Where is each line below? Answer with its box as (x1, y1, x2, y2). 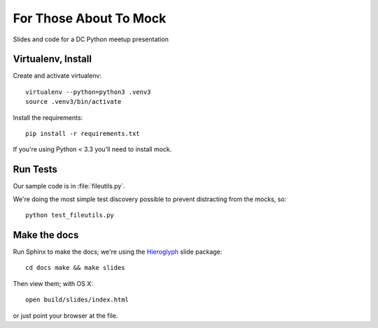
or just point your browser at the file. (13, 311, 118, 320)
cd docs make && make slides (25, 264, 125, 272)
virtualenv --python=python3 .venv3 (25, 88, 151, 96)
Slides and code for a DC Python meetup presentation (13, 35, 169, 43)
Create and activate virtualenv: (13, 71, 101, 80)
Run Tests (13, 163, 57, 175)
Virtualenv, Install (13, 53, 92, 65)
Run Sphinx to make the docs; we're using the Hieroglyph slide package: (13, 247, 223, 256)
